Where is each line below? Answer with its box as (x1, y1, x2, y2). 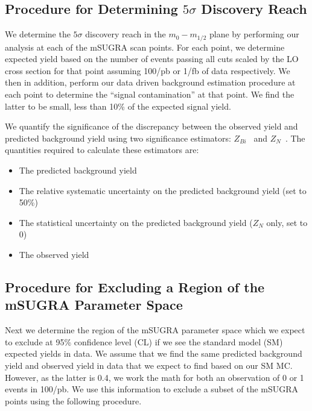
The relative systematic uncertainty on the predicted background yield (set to (19, 184, 307, 196)
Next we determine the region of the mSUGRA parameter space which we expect (5, 324, 305, 336)
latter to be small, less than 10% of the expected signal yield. (5, 99, 231, 112)
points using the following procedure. (5, 394, 142, 407)
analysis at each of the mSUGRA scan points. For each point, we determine (5, 40, 285, 53)
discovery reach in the (85, 28, 166, 40)
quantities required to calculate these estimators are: (5, 143, 199, 156)
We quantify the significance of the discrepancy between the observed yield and (5, 120, 298, 133)
